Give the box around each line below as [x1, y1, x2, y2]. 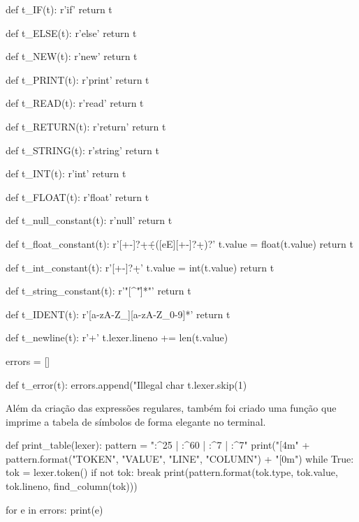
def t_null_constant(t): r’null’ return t [6, 213, 173, 228]
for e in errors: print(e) [6, 502, 103, 516]
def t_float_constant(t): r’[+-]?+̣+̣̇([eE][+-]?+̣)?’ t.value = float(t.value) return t [6, 236, 353, 251]
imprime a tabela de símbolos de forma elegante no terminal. [6, 414, 266, 428]
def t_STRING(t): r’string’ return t [6, 142, 159, 157]
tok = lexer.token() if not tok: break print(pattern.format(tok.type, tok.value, [6, 465, 338, 479]
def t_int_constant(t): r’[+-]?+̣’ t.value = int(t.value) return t [6, 260, 274, 274]
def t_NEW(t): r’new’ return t [6, 49, 138, 64]
